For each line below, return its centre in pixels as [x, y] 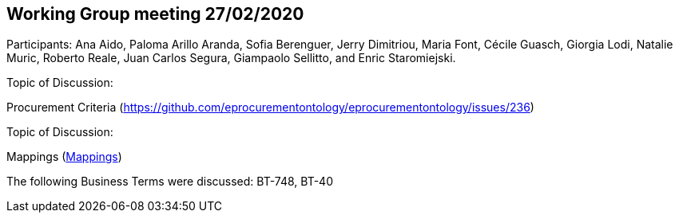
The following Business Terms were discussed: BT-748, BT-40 [170, 182]
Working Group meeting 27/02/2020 [155, 14]
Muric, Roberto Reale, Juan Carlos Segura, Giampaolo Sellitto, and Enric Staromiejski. [231, 58]
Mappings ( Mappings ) [64, 157]
